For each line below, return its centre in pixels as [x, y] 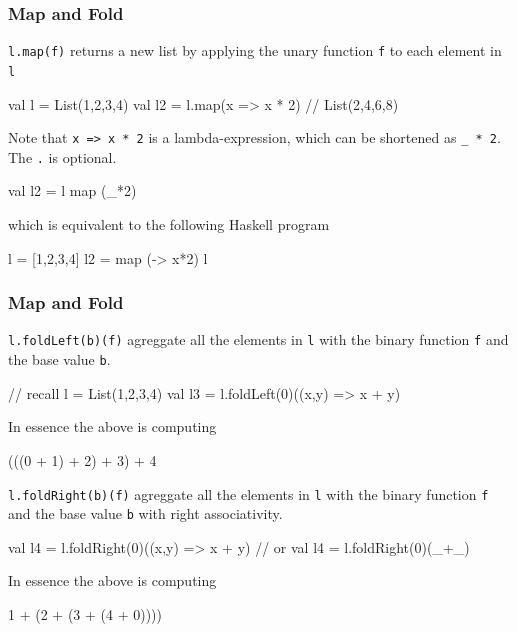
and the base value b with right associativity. [145, 513]
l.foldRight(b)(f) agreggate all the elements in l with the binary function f [248, 493]
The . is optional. [62, 156]
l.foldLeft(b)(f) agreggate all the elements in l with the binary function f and [258, 339]
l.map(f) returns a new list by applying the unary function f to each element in [255, 50]
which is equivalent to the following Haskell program [169, 224]
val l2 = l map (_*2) [72, 190]
